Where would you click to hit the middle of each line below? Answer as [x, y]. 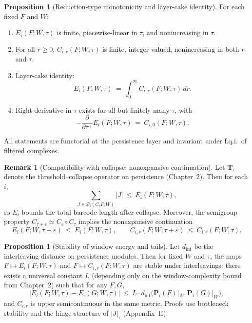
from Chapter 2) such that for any [56, 285]
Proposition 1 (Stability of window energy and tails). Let [92, 246]
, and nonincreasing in [175, 32]
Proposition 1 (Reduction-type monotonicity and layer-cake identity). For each [124, 6]
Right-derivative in [43, 110]
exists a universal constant [43, 275]
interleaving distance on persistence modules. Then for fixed [94, 255]
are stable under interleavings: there [187, 265]
